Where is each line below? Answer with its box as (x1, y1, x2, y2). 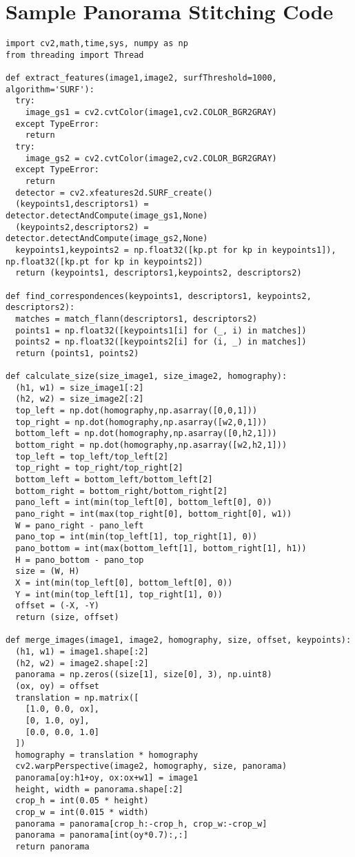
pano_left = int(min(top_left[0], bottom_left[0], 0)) (15, 497, 272, 508)
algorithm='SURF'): (6, 84, 94, 94)
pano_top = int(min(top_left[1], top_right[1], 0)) (15, 532, 258, 542)
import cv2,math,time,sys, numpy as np (6, 39, 188, 49)
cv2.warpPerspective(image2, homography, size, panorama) (15, 761, 287, 772)
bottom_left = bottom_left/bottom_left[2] (15, 475, 213, 485)
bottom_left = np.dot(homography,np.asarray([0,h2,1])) (15, 429, 277, 439)
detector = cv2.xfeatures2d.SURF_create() (15, 187, 213, 198)
